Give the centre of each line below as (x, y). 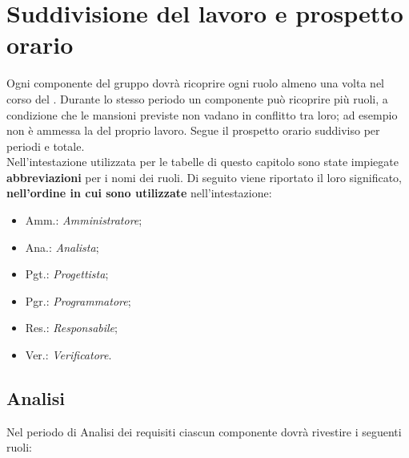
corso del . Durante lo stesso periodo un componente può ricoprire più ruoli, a (197, 98)
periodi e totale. (46, 146)
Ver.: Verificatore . (68, 355)
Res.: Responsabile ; (71, 328)
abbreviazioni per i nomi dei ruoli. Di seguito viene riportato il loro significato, (204, 177)
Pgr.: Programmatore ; (78, 300)
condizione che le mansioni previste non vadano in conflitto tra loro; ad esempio (202, 114)
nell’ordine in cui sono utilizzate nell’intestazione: (139, 193)
